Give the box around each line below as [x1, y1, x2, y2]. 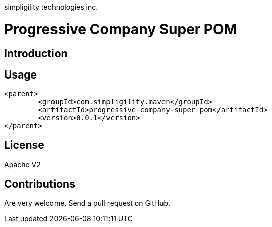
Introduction [4, 47, 68, 60]
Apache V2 [4, 160, 41, 169]
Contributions [4, 177, 75, 190]
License [4, 138, 44, 152]
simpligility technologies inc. [4, 3, 98, 11]
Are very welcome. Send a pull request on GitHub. [4, 199, 171, 208]
